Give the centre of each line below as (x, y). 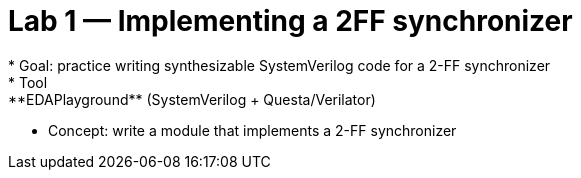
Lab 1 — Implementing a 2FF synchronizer (290, 21)
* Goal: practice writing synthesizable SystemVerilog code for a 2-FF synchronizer (279, 65)
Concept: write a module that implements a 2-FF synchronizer (252, 130)
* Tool (28, 82)
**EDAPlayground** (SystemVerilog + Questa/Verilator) (192, 99)
